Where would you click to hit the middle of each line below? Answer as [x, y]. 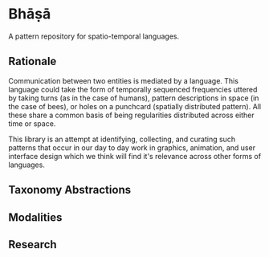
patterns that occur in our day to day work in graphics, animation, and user [132, 147]
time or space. [32, 123]
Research [33, 245]
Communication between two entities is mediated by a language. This [124, 80]
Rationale [33, 61]
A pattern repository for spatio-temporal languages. [94, 36]
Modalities [35, 217]
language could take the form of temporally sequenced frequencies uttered [133, 89]
